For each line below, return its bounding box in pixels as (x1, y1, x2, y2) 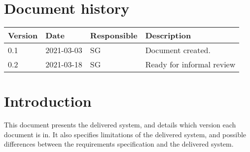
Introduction (4, 91, 92, 111)
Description (145, 30, 191, 41)
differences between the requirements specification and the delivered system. (4, 139, 234, 149)
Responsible (90, 30, 138, 41)
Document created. (145, 44, 211, 56)
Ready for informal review (145, 59, 236, 70)
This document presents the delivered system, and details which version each (4, 120, 236, 130)
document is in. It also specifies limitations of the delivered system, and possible (4, 129, 247, 139)
